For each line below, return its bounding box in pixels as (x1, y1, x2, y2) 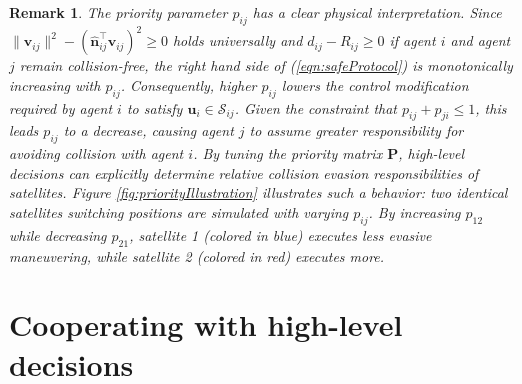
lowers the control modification (281, 74, 469, 95)
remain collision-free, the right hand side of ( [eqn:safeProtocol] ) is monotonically (19, 55, 513, 76)
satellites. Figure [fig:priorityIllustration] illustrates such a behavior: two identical (9, 182, 508, 203)
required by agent (9, 97, 113, 118)
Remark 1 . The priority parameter (9, 2, 228, 22)
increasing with (9, 74, 101, 95)
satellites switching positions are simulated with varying (9, 202, 349, 223)
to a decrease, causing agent (63, 120, 234, 141)
